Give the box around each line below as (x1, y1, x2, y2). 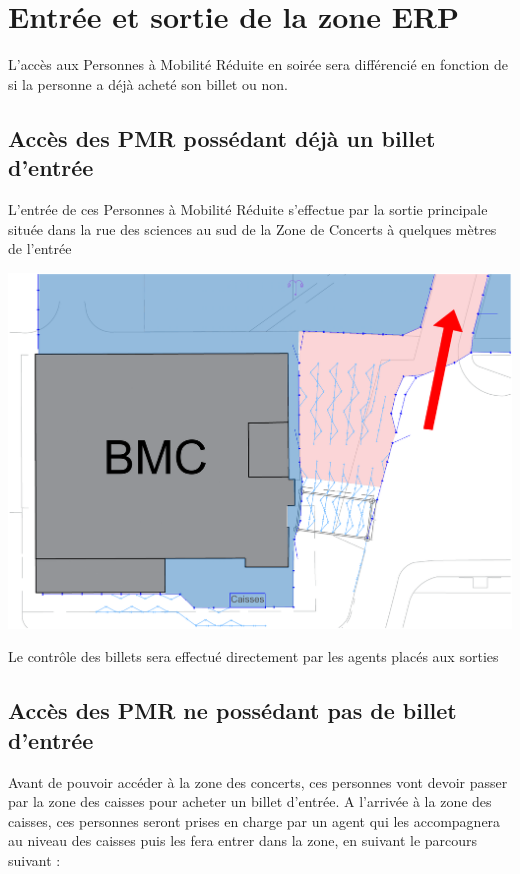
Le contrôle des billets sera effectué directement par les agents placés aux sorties (8, 646, 499, 667)
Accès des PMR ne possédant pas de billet (8, 695, 457, 726)
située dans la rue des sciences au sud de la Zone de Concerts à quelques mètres (8, 218, 497, 239)
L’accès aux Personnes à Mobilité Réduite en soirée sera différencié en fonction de (8, 54, 509, 75)
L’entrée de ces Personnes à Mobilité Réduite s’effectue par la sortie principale (8, 198, 488, 219)
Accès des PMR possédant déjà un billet (8, 122, 436, 153)
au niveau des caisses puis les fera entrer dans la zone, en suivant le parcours (8, 830, 478, 851)
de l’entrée (8, 238, 72, 259)
